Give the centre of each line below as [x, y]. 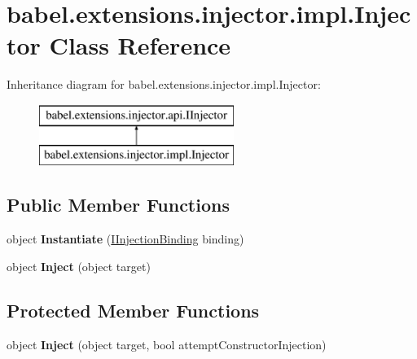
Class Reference [140, 45]
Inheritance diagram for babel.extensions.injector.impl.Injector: [164, 84]
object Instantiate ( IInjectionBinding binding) [125, 239]
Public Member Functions [118, 205]
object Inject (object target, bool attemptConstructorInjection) [167, 344]
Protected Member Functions [133, 310]
